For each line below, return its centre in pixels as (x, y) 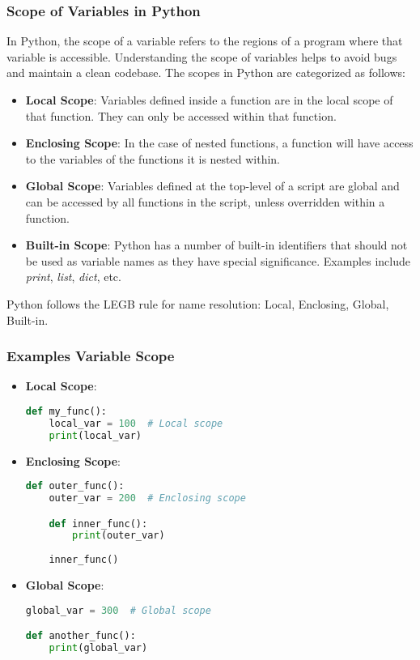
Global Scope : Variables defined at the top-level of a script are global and (212, 186)
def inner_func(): (98, 524)
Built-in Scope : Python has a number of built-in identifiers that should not (216, 245)
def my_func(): (66, 411)
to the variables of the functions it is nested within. (153, 158)
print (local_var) (95, 435)
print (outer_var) (119, 536)
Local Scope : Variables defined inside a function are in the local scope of (209, 100)
